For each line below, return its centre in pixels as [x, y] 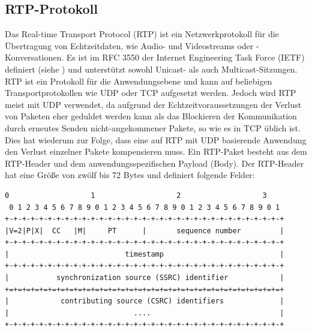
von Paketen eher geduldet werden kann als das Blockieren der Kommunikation [151, 116]
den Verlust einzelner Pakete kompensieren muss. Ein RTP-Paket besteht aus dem [156, 151]
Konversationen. [34, 57]
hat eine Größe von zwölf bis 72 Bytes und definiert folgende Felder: [130, 175]
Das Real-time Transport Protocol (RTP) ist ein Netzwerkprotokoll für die [142, 34]
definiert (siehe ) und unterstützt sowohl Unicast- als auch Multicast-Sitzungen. [151, 69]
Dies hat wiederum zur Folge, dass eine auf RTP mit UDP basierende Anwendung [156, 139]
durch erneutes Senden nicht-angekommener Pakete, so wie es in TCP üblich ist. [153, 127]
